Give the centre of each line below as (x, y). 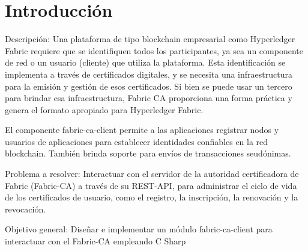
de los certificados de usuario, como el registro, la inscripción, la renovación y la (152, 197)
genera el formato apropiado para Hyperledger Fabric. (104, 109)
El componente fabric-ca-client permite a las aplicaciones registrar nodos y (142, 130)
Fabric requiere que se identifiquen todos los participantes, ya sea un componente (154, 50)
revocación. (26, 209)
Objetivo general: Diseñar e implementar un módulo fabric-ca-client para (139, 229)
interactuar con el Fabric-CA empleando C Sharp (95, 241)
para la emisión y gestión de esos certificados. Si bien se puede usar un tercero (149, 86)
